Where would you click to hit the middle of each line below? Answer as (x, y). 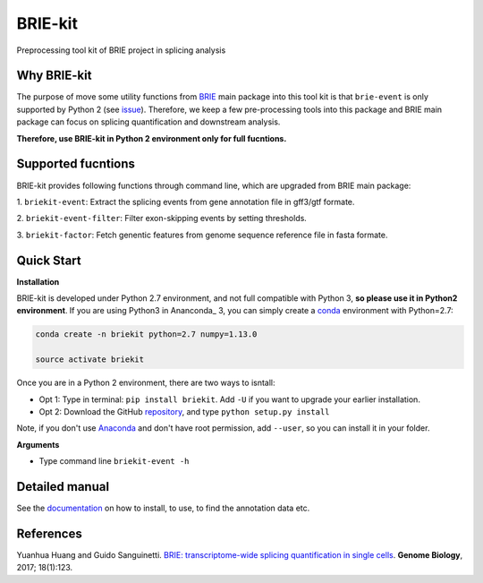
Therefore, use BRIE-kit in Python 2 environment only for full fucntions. (152, 138)
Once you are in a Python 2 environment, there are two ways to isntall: (146, 383)
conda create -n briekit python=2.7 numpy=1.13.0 (146, 334)
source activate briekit (90, 360)
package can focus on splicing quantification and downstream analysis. (148, 122)
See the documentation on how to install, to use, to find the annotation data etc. (163, 508)
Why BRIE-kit (54, 76)
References (49, 533)
